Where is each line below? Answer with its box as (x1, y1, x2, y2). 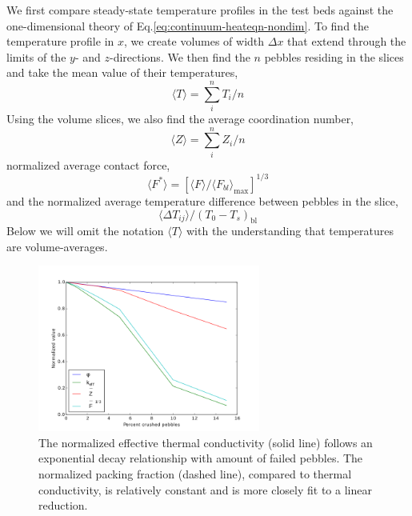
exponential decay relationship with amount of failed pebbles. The (38, 450, 363, 466)
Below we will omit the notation (6, 222, 164, 239)
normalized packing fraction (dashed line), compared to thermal (38, 465, 352, 482)
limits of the (6, 48, 66, 65)
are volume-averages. (6, 238, 108, 254)
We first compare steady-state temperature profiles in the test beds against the (6, 2, 394, 18)
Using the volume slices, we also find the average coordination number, (6, 110, 354, 127)
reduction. (38, 497, 88, 514)
